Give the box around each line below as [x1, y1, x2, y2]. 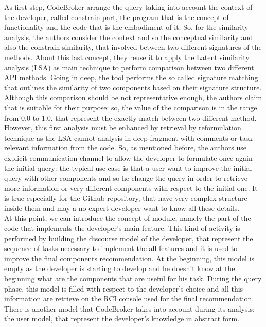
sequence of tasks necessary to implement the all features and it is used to [4, 243, 238, 254]
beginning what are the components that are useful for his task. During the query [4, 273, 262, 284]
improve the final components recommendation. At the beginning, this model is [4, 253, 255, 263]
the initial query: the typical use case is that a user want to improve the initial [4, 162, 252, 173]
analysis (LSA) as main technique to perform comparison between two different [4, 62, 254, 72]
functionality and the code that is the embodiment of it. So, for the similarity [4, 22, 249, 32]
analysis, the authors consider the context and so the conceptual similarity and [4, 31, 253, 42]
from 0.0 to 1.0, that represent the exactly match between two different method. [4, 112, 257, 123]
